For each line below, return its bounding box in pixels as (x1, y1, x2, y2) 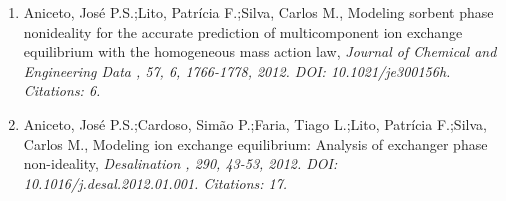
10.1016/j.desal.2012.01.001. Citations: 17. (23, 172, 288, 193)
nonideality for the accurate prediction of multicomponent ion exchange (23, 21, 463, 42)
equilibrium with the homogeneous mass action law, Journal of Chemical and (23, 41, 497, 62)
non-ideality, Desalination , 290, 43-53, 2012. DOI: (23, 153, 338, 174)
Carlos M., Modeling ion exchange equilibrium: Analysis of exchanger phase (23, 133, 488, 154)
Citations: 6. (23, 80, 101, 101)
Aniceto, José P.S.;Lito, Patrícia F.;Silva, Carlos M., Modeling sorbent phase (23, 2, 494, 22)
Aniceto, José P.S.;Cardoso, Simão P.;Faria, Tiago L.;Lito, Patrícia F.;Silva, (23, 113, 487, 134)
